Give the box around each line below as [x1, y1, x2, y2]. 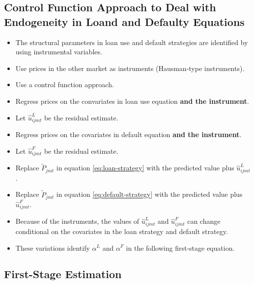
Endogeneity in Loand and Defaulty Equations [4, 14, 245, 29]
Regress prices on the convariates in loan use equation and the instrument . [15, 95, 249, 106]
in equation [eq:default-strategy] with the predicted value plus [56, 189, 243, 199]
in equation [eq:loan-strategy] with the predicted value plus [56, 163, 234, 173]
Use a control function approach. [15, 79, 114, 90]
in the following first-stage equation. [126, 242, 235, 253]
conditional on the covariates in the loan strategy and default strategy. [15, 226, 228, 236]
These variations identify [15, 242, 90, 253]
